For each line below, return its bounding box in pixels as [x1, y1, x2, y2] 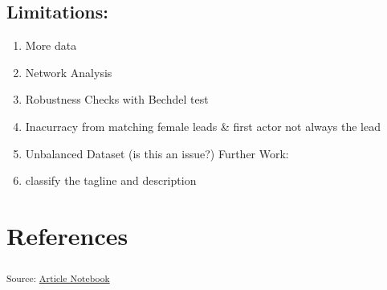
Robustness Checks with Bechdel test [25, 91, 209, 108]
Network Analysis [25, 63, 112, 80]
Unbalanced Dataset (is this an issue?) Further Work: [25, 145, 289, 161]
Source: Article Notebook [6, 271, 110, 284]
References [6, 219, 128, 251]
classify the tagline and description [25, 172, 197, 189]
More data [25, 37, 77, 54]
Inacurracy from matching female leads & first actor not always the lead [25, 117, 381, 134]
